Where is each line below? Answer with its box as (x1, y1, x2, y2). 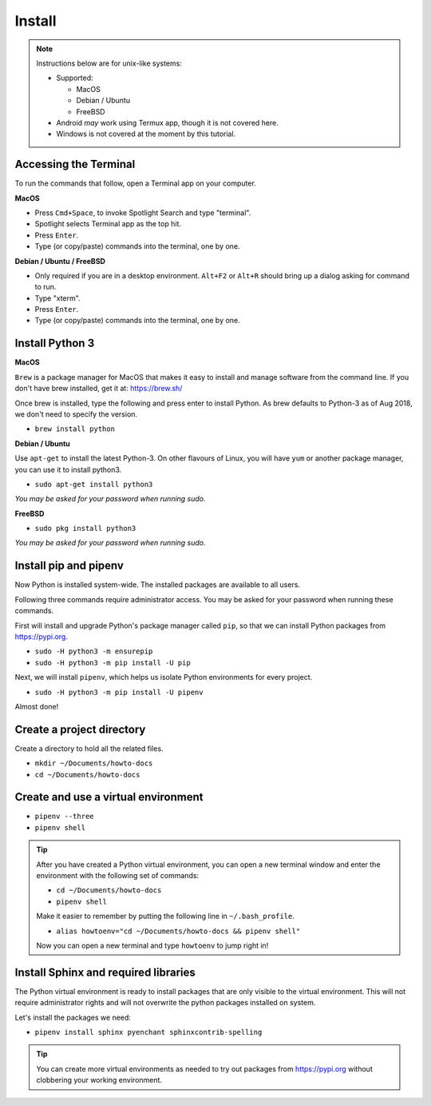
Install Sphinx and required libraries (14, 965, 196, 979)
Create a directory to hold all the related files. (14, 744, 164, 753)
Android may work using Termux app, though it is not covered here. (56, 118, 279, 127)
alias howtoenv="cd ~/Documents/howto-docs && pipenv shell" (56, 926, 301, 936)
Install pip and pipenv (14, 559, 124, 573)
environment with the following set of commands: (36, 871, 200, 880)
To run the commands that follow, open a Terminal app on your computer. (14, 178, 257, 188)
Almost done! (14, 701, 59, 711)
